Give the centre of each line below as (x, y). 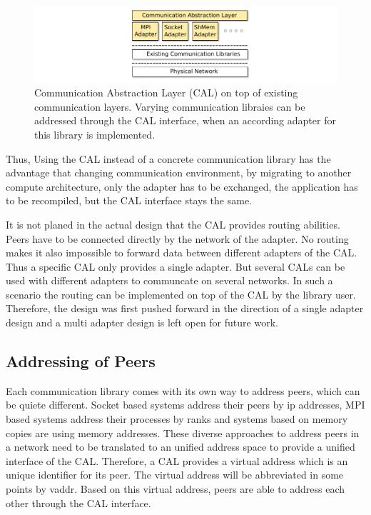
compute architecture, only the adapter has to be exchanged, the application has (182, 186)
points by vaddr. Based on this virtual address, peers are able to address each (176, 489)
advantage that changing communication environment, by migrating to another (179, 172)
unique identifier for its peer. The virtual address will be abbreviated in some (175, 475)
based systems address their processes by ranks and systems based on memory (177, 419)
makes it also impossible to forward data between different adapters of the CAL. (182, 252)
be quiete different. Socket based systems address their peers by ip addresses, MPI (185, 405)
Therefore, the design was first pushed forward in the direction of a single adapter (185, 308)
